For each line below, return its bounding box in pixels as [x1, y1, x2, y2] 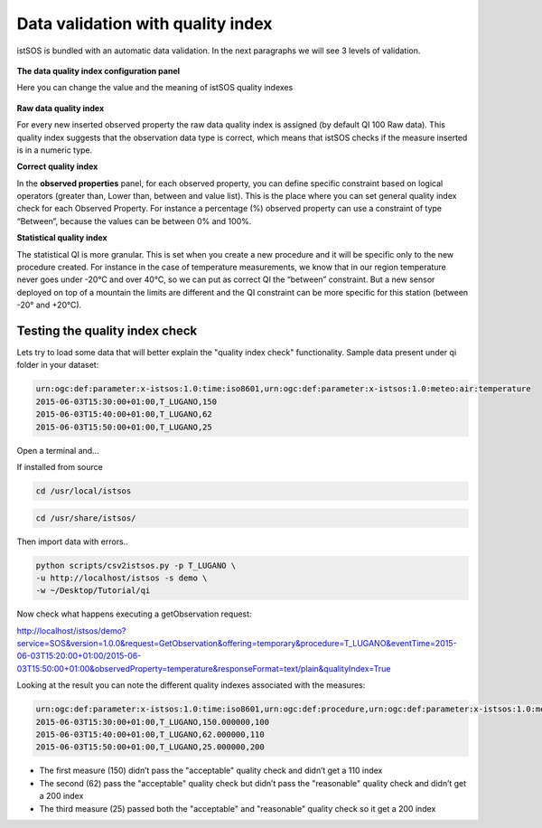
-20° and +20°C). [16, 299, 82, 311]
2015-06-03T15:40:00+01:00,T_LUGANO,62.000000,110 [35, 729, 266, 740]
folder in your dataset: [16, 360, 99, 371]
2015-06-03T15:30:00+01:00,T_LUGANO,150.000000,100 [35, 717, 270, 727]
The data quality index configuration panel [16, 65, 181, 76]
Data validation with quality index [16, 14, 273, 33]
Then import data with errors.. [16, 536, 128, 547]
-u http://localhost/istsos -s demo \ [35, 572, 208, 583]
